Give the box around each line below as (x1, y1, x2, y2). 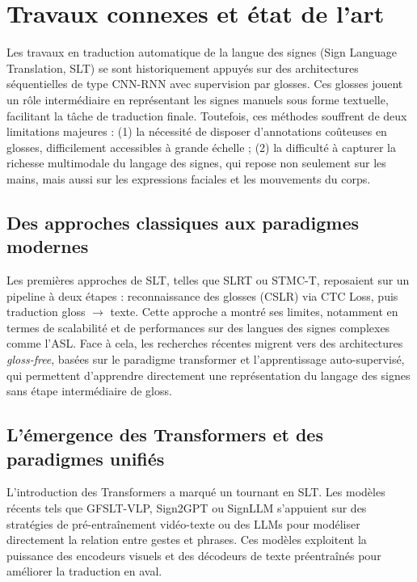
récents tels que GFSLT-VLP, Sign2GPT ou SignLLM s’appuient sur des (6, 500, 367, 516)
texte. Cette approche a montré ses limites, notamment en (110, 303, 398, 320)
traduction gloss (6, 303, 86, 320)
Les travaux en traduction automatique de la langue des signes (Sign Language (6, 44, 397, 61)
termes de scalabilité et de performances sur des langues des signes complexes (6, 318, 390, 335)
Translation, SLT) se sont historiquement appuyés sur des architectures (6, 59, 359, 76)
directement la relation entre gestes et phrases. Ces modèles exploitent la (6, 531, 367, 548)
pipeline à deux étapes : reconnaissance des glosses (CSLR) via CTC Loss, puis (6, 287, 398, 304)
